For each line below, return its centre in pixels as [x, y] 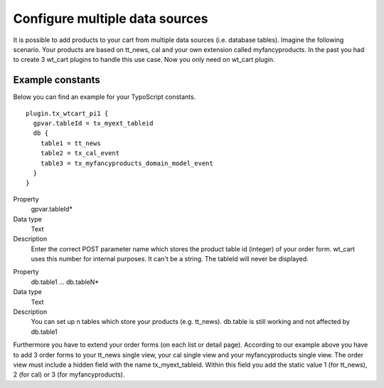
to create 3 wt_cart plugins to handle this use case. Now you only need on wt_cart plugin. [144, 60]
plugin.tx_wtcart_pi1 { [67, 113]
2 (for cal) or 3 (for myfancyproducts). [69, 374]
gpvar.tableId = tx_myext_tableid [93, 124]
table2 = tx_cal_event [80, 153]
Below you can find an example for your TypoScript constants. [105, 97]
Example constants [57, 80]
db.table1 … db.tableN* [65, 282]
